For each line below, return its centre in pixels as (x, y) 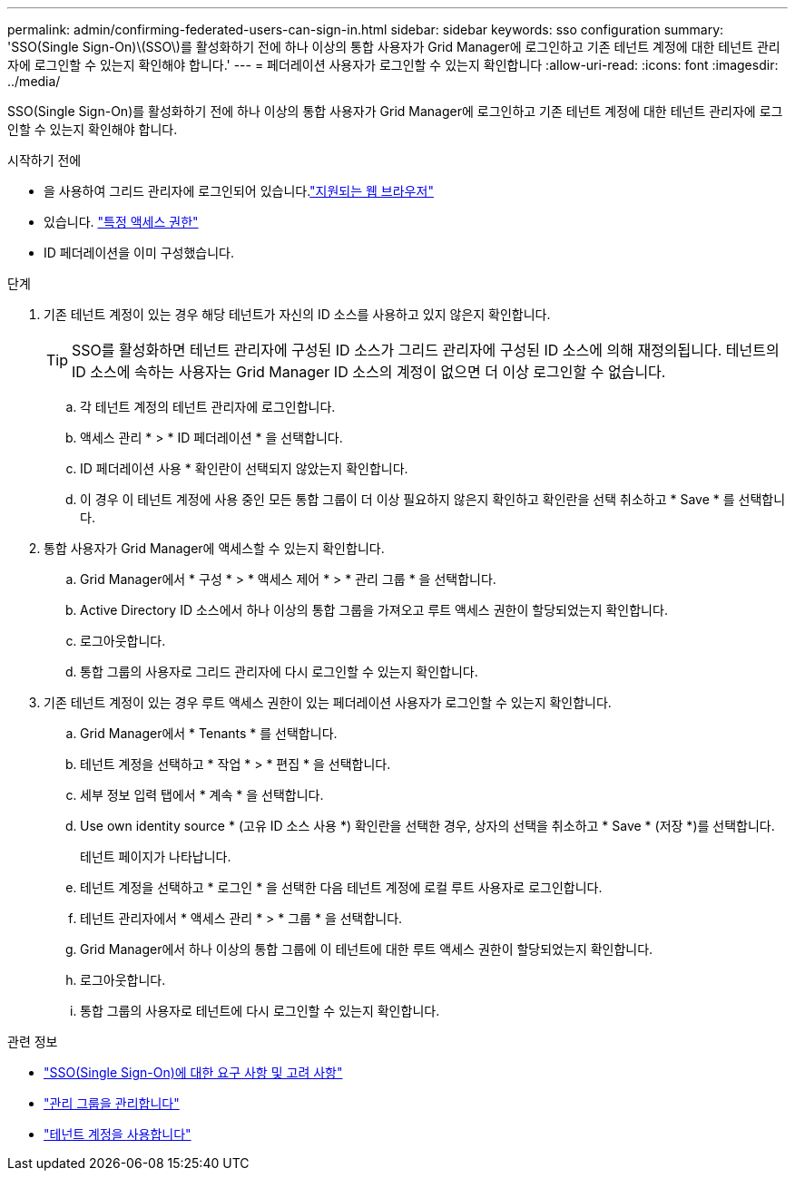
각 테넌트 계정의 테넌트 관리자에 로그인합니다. (208, 407)
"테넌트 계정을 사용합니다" (118, 1134)
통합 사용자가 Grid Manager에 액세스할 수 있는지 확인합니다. (214, 548)
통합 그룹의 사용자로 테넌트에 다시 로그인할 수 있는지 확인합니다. (260, 1011)
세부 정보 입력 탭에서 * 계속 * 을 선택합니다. (202, 795)
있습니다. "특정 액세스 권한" (121, 222)
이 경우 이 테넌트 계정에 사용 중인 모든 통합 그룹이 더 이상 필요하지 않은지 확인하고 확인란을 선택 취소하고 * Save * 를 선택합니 (433, 499)
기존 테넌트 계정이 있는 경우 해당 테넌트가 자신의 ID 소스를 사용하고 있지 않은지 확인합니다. (297, 314)
